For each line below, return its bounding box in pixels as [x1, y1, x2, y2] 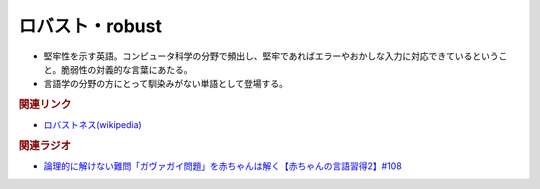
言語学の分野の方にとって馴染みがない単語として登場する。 [43, 78, 289, 90]
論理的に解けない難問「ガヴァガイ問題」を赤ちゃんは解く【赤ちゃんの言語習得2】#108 [43, 160, 402, 172]
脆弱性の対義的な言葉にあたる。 [60, 63, 193, 75]
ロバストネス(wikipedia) [43, 119, 142, 131]
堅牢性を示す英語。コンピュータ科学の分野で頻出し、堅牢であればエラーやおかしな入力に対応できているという [43, 50, 499, 62]
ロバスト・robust [18, 15, 162, 37]
